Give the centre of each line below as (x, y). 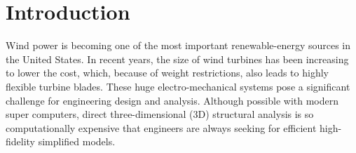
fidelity (21, 141)
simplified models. (77, 141)
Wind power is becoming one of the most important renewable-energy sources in (178, 45)
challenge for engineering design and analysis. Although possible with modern (172, 100)
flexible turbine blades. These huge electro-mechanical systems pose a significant (178, 86)
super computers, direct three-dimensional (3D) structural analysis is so (160, 114)
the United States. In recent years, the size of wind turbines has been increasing (177, 59)
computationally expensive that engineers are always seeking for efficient (161, 127)
